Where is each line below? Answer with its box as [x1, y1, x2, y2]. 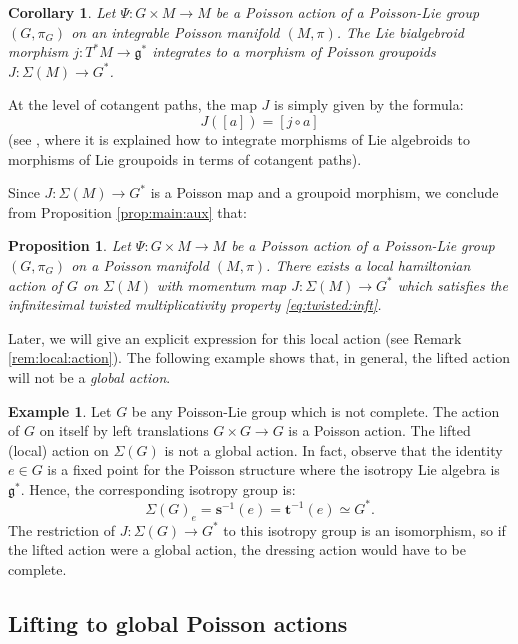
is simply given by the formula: [274, 94, 464, 115]
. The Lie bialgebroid [336, 21, 464, 42]
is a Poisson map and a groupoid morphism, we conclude [150, 182, 499, 203]
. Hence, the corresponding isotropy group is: [20, 478, 296, 499]
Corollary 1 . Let [8, 2, 116, 22]
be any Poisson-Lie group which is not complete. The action [131, 400, 500, 421]
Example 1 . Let [8, 400, 112, 421]
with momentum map [157, 274, 287, 295]
